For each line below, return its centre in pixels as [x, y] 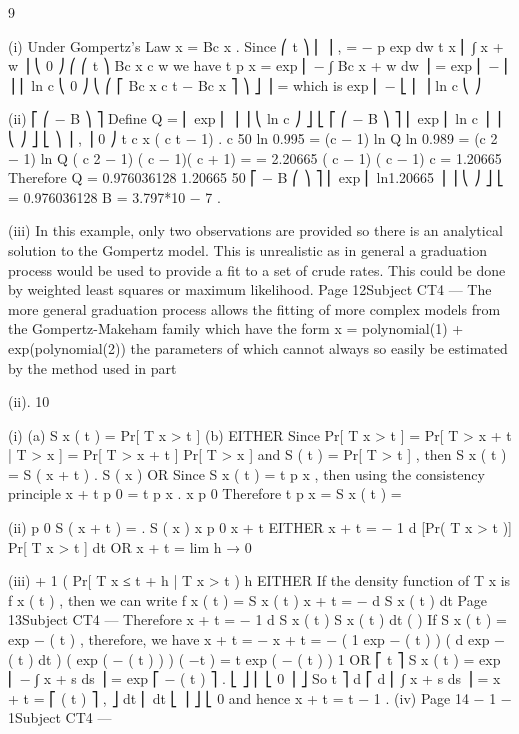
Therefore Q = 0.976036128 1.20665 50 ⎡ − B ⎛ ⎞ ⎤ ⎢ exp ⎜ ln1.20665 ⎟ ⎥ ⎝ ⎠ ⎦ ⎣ [256, 177]
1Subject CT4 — [60, 717]
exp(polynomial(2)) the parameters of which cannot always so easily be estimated [258, 347]
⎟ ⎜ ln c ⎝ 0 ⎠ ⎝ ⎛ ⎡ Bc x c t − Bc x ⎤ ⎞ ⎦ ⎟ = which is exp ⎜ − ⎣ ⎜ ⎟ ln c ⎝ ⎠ [245, 84]
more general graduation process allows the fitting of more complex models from [254, 308]
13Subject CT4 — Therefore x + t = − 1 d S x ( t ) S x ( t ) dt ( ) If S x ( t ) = [257, 619]
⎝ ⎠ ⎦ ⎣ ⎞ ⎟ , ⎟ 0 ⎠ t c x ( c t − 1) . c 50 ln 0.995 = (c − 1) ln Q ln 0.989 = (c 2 [253, 137]
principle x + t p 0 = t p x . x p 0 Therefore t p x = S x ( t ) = [205, 493]
